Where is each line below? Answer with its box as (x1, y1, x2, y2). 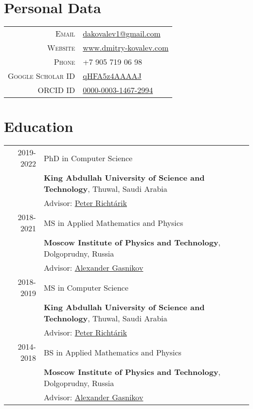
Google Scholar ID (8, 70, 75, 82)
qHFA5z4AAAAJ (83, 70, 142, 82)
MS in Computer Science (43, 281, 128, 293)
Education (4, 116, 73, 136)
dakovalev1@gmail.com (83, 28, 161, 39)
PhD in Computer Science (43, 152, 133, 164)
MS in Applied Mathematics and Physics (43, 217, 183, 228)
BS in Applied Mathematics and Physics (43, 346, 181, 358)
